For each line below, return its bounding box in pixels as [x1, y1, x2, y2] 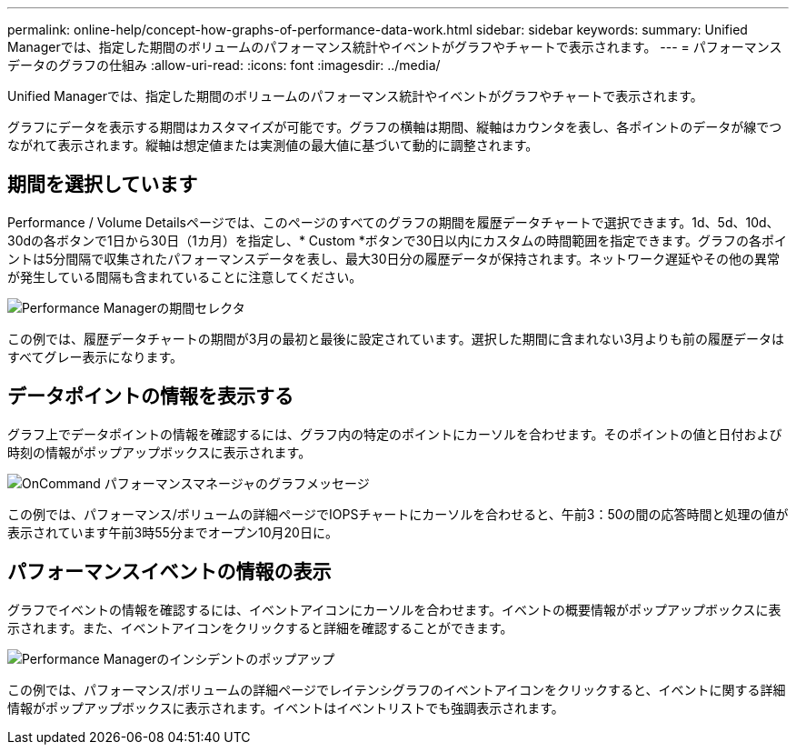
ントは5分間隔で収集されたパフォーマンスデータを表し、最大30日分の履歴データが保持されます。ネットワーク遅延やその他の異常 [7, 250, 781, 266]
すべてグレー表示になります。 [7, 348, 184, 365]
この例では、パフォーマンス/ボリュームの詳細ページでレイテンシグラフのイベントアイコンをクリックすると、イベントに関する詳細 [7, 681, 786, 697]
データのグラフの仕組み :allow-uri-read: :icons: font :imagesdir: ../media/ [7, 57, 441, 73]
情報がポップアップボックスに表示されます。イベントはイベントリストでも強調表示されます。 [7, 699, 564, 716]
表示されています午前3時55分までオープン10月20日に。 [7, 524, 338, 540]
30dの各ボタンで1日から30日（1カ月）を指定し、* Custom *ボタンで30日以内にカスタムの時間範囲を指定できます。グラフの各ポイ [7, 232, 787, 248]
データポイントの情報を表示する [7, 385, 294, 408]
